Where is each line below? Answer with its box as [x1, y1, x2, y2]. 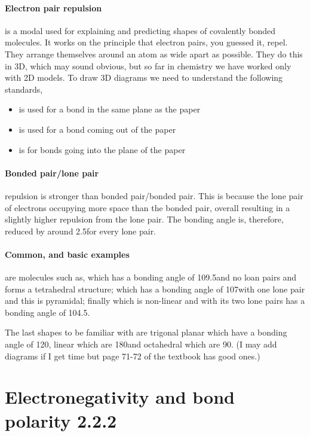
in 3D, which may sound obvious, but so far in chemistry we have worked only [5, 59, 291, 72]
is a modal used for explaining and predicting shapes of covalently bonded [5, 24, 276, 36]
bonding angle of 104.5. [5, 306, 90, 318]
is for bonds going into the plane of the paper [19, 143, 186, 156]
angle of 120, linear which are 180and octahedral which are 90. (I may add [5, 338, 277, 350]
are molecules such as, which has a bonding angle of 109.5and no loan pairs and [5, 271, 297, 283]
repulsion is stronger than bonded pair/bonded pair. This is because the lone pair [5, 189, 303, 202]
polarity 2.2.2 [5, 408, 117, 432]
